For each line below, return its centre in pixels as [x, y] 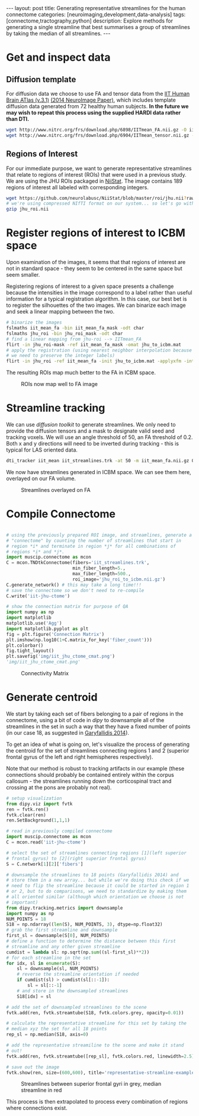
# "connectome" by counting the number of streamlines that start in [94, 540]
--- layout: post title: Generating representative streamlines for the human [96, 8]
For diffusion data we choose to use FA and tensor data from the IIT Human [98, 94]
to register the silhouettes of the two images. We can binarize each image [96, 305]
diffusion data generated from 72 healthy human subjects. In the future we [97, 106]
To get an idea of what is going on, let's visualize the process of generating [98, 744]
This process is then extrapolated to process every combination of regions [97, 1102]
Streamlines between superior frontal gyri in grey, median [91, 1084]
